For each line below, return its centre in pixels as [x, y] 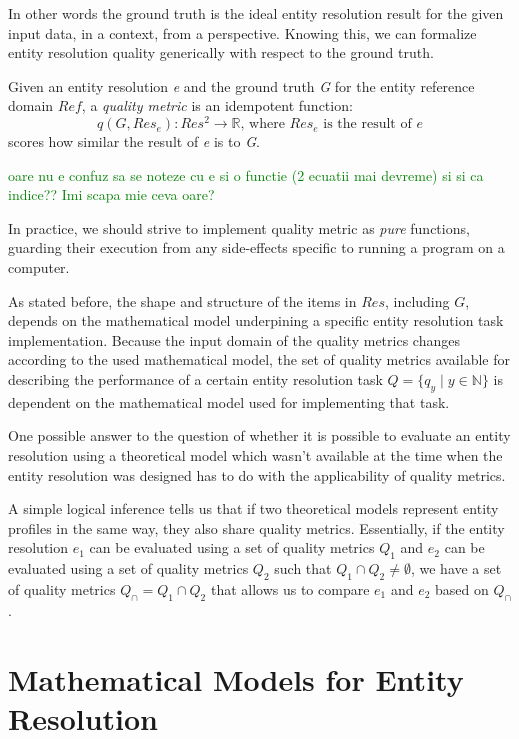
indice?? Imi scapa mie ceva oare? [111, 194]
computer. [39, 267]
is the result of [367, 124]
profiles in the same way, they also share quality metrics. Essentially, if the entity [256, 527]
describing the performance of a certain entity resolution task [195, 378]
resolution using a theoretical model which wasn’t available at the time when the [255, 454]
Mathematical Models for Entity [236, 678]
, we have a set [456, 568]
